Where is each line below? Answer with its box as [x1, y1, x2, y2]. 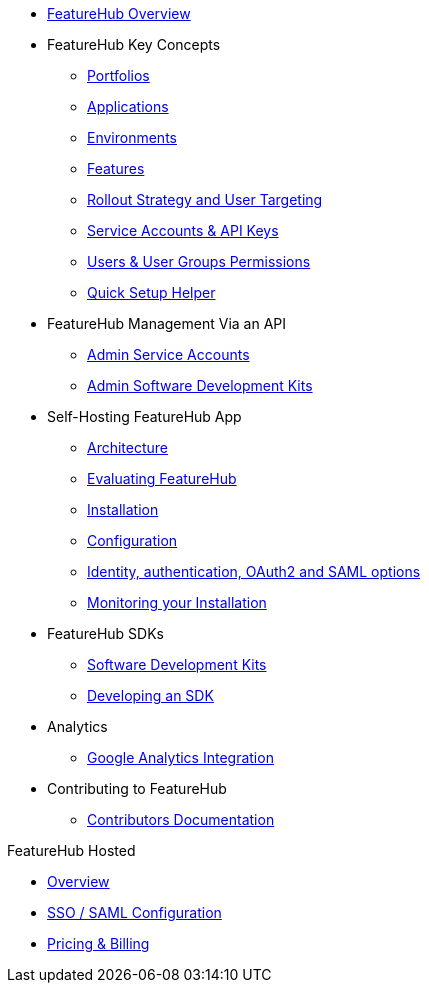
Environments [87, 129, 177, 146]
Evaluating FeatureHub [87, 470, 237, 487]
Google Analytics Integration [87, 749, 274, 766]
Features [87, 160, 145, 177]
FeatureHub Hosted [7, 842, 136, 859]
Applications [87, 98, 169, 115]
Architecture [87, 439, 169, 456]
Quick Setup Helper [87, 284, 216, 301]
